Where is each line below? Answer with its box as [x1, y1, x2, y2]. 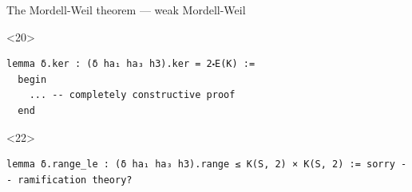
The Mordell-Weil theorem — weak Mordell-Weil [6, 2, 246, 18]
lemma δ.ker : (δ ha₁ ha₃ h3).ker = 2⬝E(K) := [6, 58, 256, 70]
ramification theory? [18, 174, 133, 186]
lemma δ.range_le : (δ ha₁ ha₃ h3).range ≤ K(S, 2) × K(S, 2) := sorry [6, 159, 395, 170]
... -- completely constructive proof [29, 89, 236, 101]
